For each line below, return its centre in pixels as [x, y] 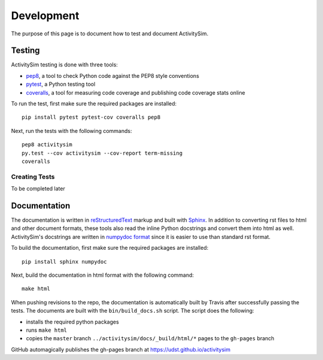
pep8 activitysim [47, 145]
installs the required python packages [72, 322]
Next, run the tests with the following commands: [71, 131]
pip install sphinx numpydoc [64, 261]
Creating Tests [33, 177]
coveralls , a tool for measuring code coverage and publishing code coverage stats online [135, 92]
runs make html [47, 330]
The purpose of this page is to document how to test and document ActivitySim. [110, 34]
